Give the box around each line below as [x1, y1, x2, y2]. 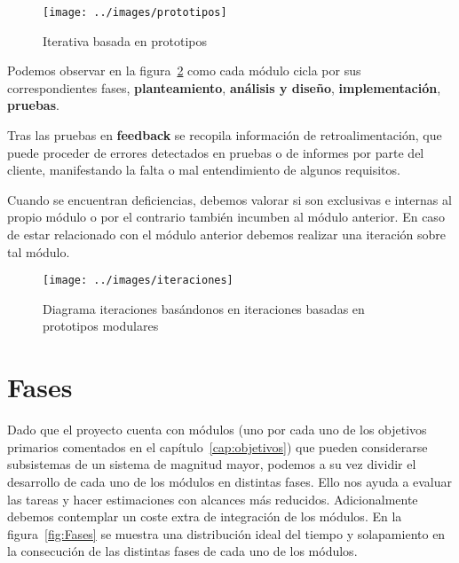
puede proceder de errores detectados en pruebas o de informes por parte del [7, 143, 424, 161]
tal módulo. [7, 242, 70, 261]
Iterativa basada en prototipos [43, 31, 207, 50]
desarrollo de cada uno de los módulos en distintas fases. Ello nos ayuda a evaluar [7, 472, 453, 490]
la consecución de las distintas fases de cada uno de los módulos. [7, 542, 358, 560]
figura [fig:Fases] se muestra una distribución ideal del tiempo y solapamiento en [7, 524, 446, 543]
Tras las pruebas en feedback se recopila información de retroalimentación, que [7, 126, 442, 145]
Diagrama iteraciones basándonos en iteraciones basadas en [43, 299, 365, 317]
